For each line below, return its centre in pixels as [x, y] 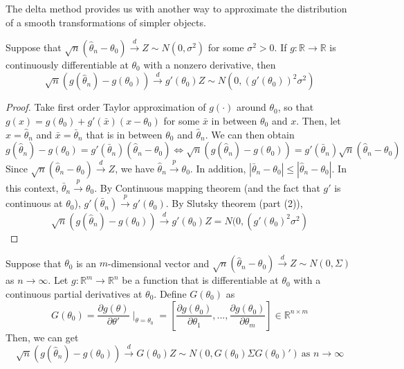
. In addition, [218, 168]
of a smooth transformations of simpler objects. [106, 22]
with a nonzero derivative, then [210, 64]
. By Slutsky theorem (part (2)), [234, 203]
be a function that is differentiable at [200, 280]
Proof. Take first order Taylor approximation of [106, 107]
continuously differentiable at [67, 64]
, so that [296, 107]
